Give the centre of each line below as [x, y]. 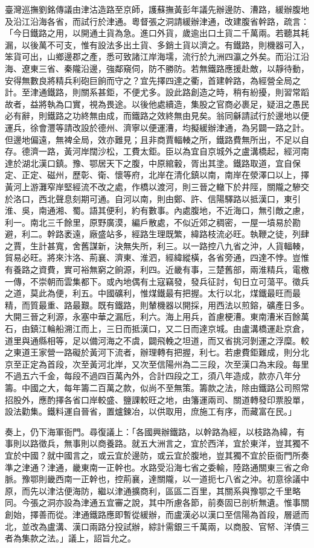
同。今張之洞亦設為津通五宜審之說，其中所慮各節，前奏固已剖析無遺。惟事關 [157, 502]
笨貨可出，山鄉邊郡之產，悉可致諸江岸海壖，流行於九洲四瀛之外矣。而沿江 [153, 56]
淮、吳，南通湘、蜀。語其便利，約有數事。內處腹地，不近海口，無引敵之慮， [157, 210]
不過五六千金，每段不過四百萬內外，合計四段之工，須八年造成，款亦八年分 [153, 376]
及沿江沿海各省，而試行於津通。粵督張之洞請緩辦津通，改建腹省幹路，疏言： [157, 21]
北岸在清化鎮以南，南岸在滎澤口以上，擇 [229, 175]
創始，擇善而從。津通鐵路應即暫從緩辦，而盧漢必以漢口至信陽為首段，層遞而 [157, 514]
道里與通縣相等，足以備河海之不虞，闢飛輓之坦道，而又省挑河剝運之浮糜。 [153, 340]
